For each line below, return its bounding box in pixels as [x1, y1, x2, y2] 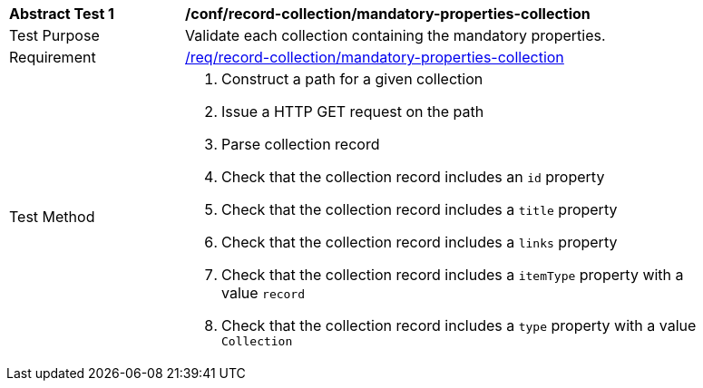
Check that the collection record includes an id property [221, 168, 605, 186]
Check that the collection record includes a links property [221, 233, 618, 251]
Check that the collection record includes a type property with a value [221, 316, 697, 335]
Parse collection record [221, 135, 380, 153]
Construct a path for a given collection [221, 70, 483, 88]
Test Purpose [9, 26, 100, 44]
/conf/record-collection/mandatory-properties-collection [185, 5, 591, 23]
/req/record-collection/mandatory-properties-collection [185, 48, 564, 66]
